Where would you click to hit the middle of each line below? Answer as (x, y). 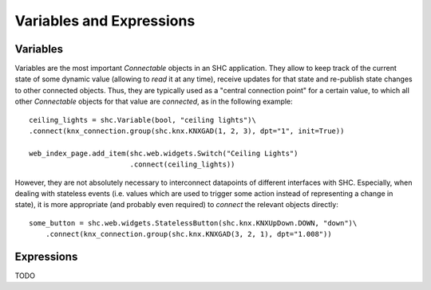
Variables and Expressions (105, 21)
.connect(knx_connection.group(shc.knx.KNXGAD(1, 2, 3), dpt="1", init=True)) (187, 131)
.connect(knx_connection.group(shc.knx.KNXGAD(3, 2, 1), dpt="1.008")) (188, 234)
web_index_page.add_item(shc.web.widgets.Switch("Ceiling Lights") (164, 153)
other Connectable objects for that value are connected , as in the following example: (154, 102)
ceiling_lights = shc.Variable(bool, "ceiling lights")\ (143, 120)
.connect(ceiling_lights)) (182, 165)
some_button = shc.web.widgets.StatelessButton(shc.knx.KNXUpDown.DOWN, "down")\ (193, 223)
